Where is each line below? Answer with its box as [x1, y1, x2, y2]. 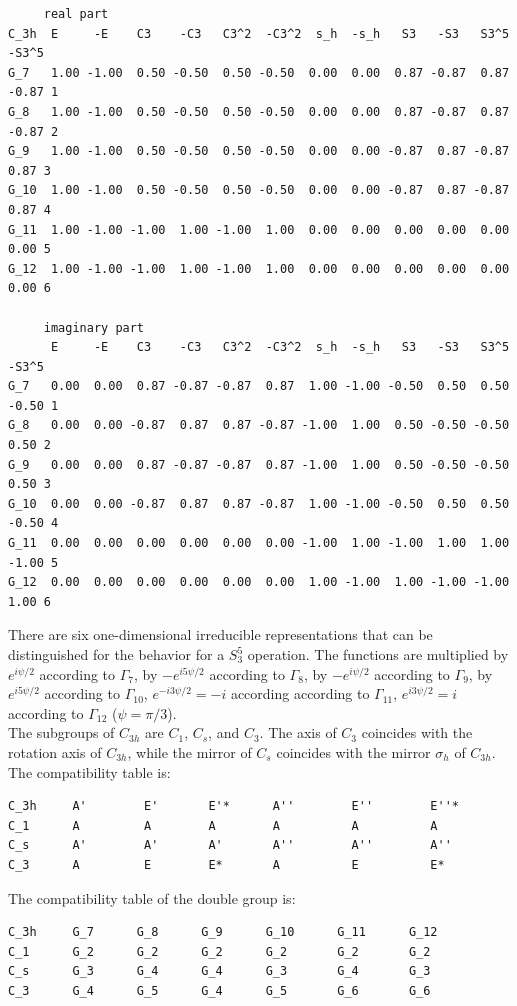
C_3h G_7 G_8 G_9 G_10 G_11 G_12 [8, 925, 438, 940]
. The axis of [259, 722, 337, 743]
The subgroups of [8, 722, 115, 743]
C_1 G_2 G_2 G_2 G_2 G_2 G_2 [8, 944, 431, 959]
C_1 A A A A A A [8, 818, 438, 833]
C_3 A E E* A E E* [8, 857, 445, 872]
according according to [230, 683, 370, 704]
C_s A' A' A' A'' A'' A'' [8, 838, 452, 853]
